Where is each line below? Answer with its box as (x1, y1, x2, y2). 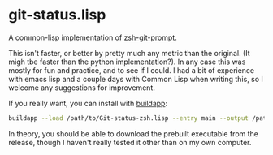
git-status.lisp (8, 6, 106, 24)
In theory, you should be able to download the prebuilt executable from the (8, 128, 258, 139)
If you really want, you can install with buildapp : (8, 98, 168, 108)
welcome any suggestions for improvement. (8, 83, 156, 93)
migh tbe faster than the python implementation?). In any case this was (8, 57, 246, 67)
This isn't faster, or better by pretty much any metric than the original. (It (8, 48, 250, 58)
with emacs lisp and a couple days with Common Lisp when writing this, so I (8, 74, 264, 84)
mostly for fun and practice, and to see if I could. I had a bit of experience (8, 65, 255, 75)
